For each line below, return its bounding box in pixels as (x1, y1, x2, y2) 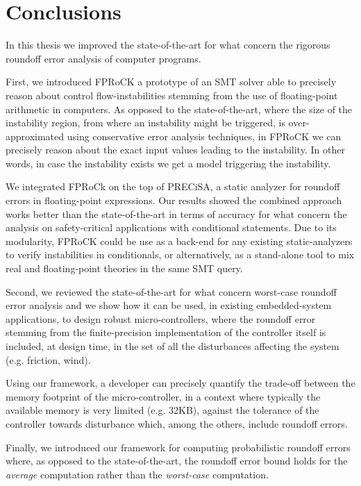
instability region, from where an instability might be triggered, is (6, 115, 285, 130)
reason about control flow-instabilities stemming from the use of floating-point (6, 87, 338, 102)
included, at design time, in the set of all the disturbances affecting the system (6, 339, 339, 353)
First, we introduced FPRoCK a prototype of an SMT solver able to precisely (6, 74, 337, 89)
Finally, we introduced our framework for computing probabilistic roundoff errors (6, 439, 351, 454)
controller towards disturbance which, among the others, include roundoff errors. (6, 416, 348, 430)
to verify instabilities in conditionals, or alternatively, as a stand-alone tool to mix (6, 247, 355, 262)
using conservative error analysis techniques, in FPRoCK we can (67, 128, 342, 143)
